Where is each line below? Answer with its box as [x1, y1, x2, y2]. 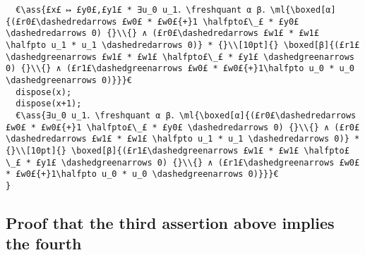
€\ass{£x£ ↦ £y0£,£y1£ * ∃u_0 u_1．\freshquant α [16, 5, 252, 15]
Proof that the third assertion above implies [6, 211, 335, 233]
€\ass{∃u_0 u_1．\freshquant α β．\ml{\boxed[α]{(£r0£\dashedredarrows [16, 110, 357, 120]
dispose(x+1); [16, 99, 82, 109]
